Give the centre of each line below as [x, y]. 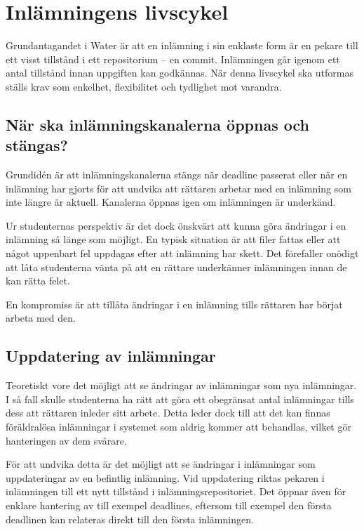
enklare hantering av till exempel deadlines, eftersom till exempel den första [169, 505]
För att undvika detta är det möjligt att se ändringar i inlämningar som [161, 464]
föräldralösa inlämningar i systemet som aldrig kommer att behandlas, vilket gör [178, 427]
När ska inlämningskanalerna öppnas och [157, 124]
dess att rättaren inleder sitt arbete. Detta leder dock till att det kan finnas [168, 413]
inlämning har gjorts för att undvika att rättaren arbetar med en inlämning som [178, 188]
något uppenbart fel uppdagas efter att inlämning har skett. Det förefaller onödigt [182, 253]
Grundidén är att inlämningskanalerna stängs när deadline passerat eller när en [177, 175]
